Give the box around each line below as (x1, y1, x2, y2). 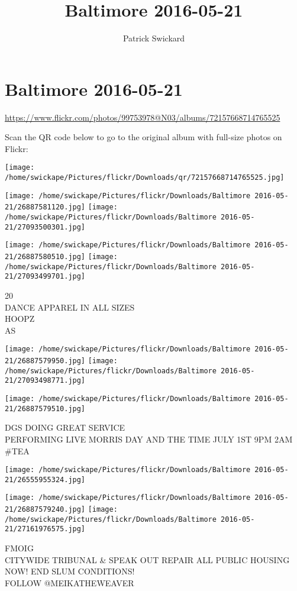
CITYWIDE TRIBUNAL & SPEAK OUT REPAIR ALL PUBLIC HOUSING (5, 553, 290, 566)
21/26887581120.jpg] (5, 203, 86, 212)
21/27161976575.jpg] (5, 525, 86, 534)
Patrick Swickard (122, 32, 185, 44)
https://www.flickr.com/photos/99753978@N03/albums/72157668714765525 (5, 111, 280, 123)
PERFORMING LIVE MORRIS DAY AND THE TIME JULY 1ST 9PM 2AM (5, 432, 293, 445)
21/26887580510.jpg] (5, 253, 86, 261)
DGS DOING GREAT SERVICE (5, 421, 125, 434)
